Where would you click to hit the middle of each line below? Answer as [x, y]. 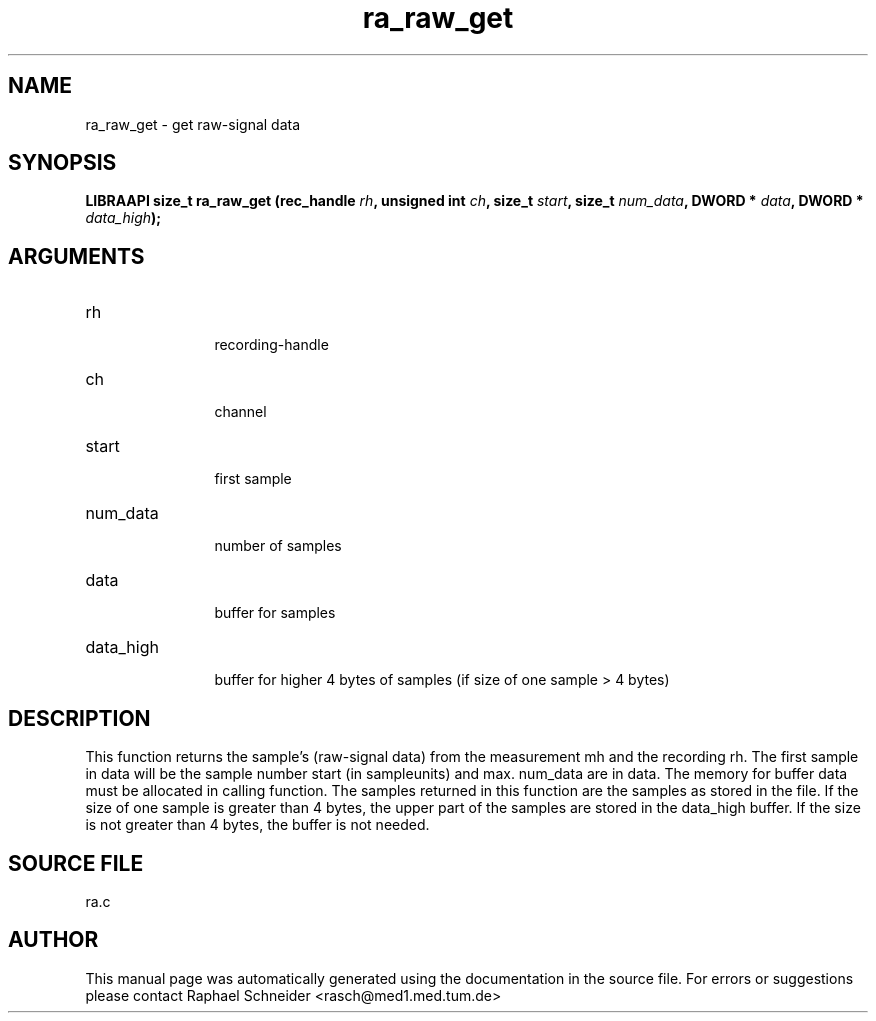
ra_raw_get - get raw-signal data [193, 124]
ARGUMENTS [76, 256]
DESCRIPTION [79, 718]
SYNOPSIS [62, 163]
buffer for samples [275, 613]
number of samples [278, 546]
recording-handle [271, 345]
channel [240, 412]
